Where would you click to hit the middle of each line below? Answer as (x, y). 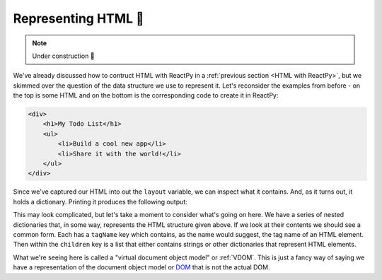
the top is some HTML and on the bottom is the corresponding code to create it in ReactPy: (146, 95)
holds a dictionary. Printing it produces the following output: (100, 202)
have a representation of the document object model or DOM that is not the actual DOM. (141, 267)
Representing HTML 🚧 (79, 18)
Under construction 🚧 (63, 56)
